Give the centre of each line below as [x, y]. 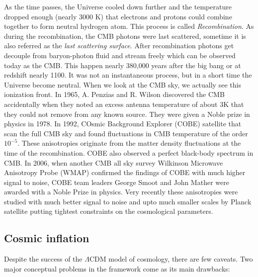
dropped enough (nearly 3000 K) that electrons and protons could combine [118, 16]
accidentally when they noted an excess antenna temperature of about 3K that [124, 104]
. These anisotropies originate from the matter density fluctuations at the [129, 143]
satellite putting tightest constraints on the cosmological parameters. [109, 211]
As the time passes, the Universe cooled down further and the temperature [118, 6]
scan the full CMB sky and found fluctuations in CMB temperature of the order [126, 133]
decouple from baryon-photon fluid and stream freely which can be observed [120, 55]
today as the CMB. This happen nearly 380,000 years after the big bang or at [123, 65]
